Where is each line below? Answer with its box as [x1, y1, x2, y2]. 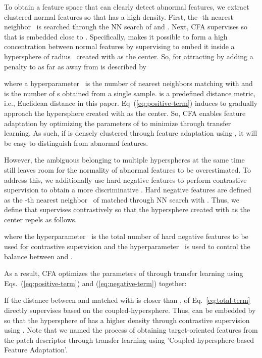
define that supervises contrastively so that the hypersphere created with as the [4, 204, 250, 215]
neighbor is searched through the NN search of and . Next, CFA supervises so [4, 21, 247, 32]
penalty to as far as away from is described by [4, 61, 146, 71]
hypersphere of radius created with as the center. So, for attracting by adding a [4, 51, 253, 61]
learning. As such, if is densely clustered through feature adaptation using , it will [4, 128, 257, 138]
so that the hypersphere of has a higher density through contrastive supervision [4, 314, 250, 325]
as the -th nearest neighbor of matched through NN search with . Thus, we [4, 194, 239, 205]
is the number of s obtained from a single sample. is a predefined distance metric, [4, 88, 255, 98]
